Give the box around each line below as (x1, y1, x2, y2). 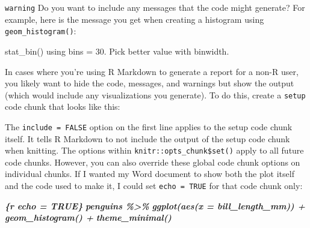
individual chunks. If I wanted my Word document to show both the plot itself (5, 167, 294, 180)
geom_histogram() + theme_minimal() (5, 211, 172, 224)
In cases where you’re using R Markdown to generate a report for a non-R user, (5, 65, 299, 77)
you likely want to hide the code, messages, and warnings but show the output (5, 77, 294, 89)
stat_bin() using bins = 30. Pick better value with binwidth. (5, 44, 229, 57)
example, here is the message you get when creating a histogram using (5, 13, 264, 25)
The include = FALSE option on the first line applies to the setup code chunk (5, 120, 293, 133)
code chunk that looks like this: (5, 100, 120, 113)
